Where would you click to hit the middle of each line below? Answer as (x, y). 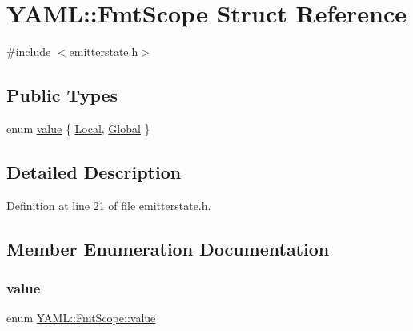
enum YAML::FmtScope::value (81, 318)
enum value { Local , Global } (78, 128)
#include (29, 52)
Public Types (62, 95)
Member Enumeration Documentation (168, 248)
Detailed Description (94, 171)
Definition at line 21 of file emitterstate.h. (109, 205)
